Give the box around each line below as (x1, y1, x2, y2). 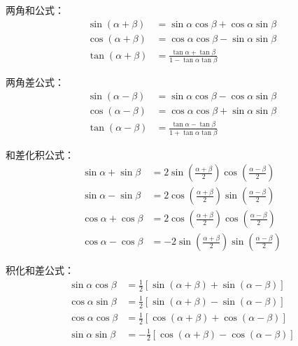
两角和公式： (6, 3, 64, 17)
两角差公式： (6, 75, 64, 89)
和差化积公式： (6, 147, 74, 161)
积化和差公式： (6, 263, 74, 277)
